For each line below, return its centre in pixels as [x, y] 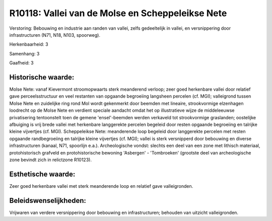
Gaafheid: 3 [21, 63]
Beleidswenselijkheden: [48, 201]
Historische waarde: [42, 77]
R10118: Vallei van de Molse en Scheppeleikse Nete [118, 13]
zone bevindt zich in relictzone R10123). [50, 160]
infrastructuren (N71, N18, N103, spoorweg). [55, 35]
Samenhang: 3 [24, 53]
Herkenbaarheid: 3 [29, 44]
